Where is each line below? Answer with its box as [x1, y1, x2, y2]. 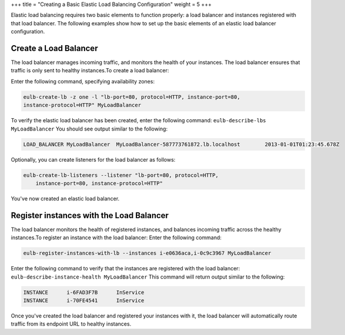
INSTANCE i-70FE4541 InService [23, 297, 145, 304]
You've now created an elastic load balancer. [11, 195, 120, 202]
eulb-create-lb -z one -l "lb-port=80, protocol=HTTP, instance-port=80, [23, 93, 240, 100]
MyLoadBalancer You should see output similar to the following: [11, 125, 168, 132]
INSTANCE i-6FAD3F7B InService [23, 289, 145, 296]
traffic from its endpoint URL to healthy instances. [11, 320, 132, 327]
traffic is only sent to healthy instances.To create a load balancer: [11, 67, 169, 74]
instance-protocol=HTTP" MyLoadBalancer [23, 102, 141, 109]
